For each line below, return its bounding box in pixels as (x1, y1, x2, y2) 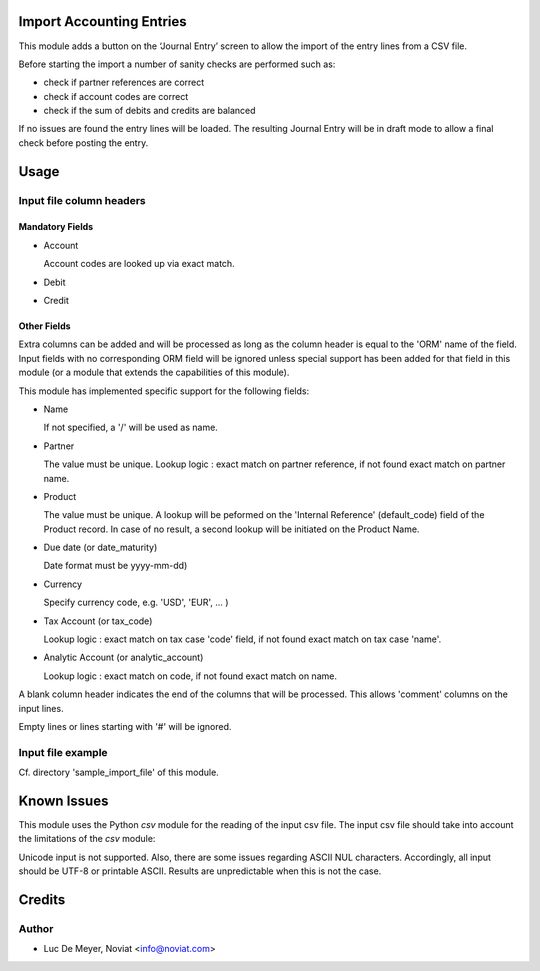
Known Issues (18, 792, 109, 809)
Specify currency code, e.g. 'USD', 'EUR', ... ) (43, 596, 229, 609)
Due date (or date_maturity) (43, 541, 158, 554)
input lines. (18, 702, 64, 714)
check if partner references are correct (43, 76, 205, 89)
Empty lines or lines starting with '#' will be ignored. (18, 720, 232, 732)
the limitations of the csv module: (18, 833, 156, 845)
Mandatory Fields (18, 221, 94, 233)
